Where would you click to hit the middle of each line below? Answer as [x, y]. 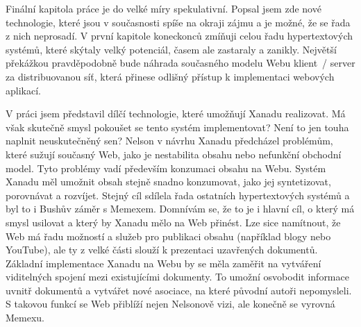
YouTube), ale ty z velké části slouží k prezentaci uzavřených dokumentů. [162, 250]
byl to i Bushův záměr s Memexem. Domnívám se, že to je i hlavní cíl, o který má [180, 209]
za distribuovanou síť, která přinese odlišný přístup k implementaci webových [170, 76]
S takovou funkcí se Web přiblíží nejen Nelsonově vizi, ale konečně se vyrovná [170, 304]
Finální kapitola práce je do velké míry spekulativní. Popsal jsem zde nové [163, 8]
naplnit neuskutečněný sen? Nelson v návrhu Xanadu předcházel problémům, [169, 141]
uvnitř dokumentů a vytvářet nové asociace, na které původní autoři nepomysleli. [179, 290]
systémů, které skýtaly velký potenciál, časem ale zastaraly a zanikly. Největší [171, 49]
